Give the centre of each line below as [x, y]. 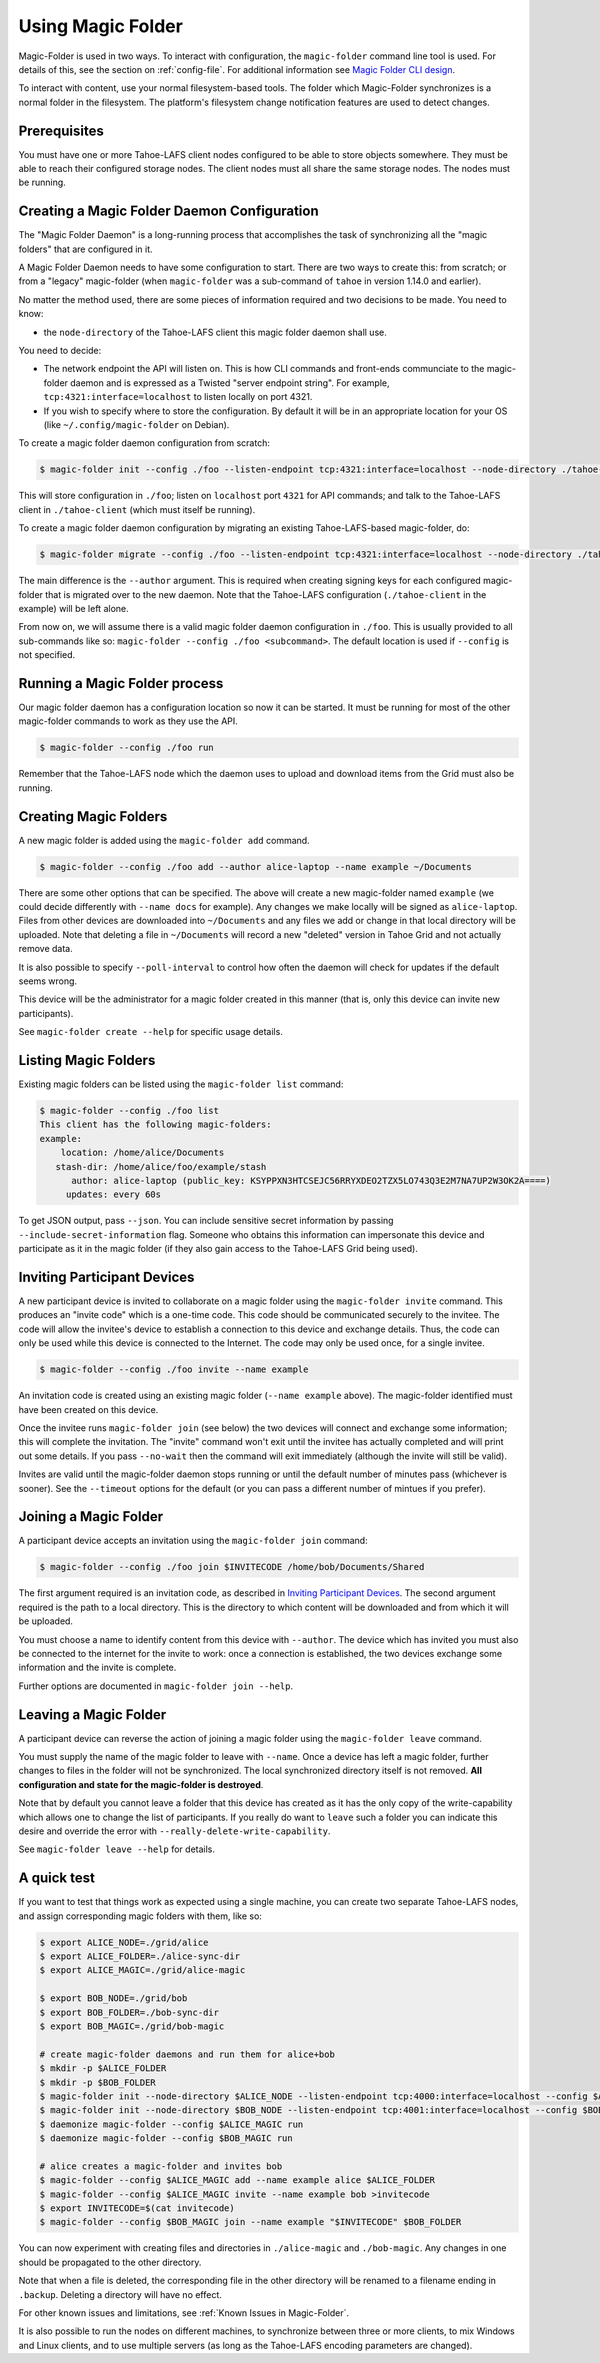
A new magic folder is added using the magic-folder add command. [164, 840]
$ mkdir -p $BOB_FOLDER [98, 2082]
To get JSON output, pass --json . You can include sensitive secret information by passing [206, 1221]
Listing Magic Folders [87, 1060]
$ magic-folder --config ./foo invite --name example [174, 1369]
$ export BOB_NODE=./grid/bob [113, 1998]
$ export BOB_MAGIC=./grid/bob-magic [132, 2026]
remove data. [46, 949]
